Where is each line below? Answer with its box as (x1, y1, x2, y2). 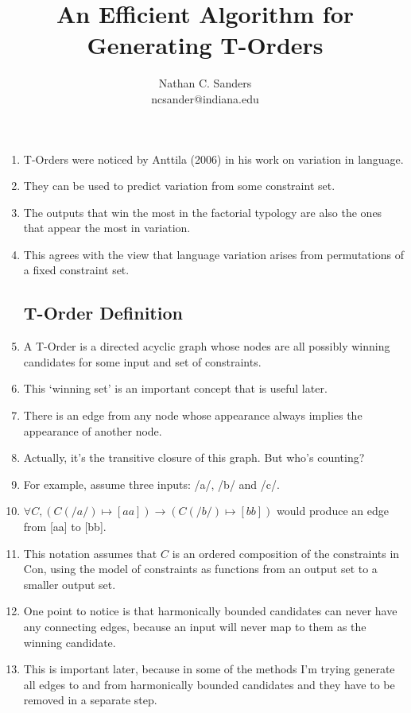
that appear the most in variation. (23, 219, 191, 236)
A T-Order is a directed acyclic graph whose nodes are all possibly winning (23, 338, 390, 355)
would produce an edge (277, 502, 389, 519)
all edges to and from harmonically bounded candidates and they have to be (23, 676, 395, 692)
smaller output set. (23, 575, 116, 592)
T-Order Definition (23, 300, 183, 325)
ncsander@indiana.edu (151, 90, 259, 107)
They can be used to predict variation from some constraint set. (23, 177, 335, 194)
